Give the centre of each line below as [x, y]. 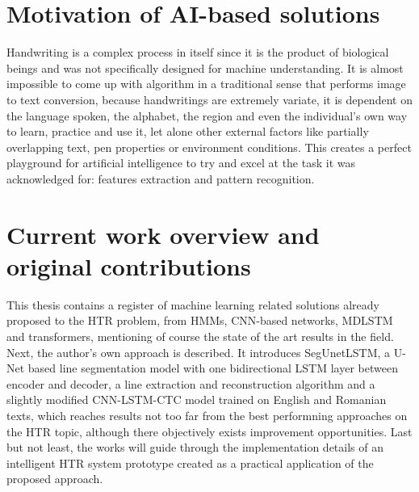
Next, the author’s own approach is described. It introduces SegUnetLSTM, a [199, 352]
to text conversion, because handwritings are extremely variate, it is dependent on [209, 99]
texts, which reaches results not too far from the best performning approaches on [207, 415]
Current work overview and [163, 234]
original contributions [129, 265]
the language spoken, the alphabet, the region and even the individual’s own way [207, 115]
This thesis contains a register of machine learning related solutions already [193, 304]
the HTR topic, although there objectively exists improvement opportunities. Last [209, 431]
